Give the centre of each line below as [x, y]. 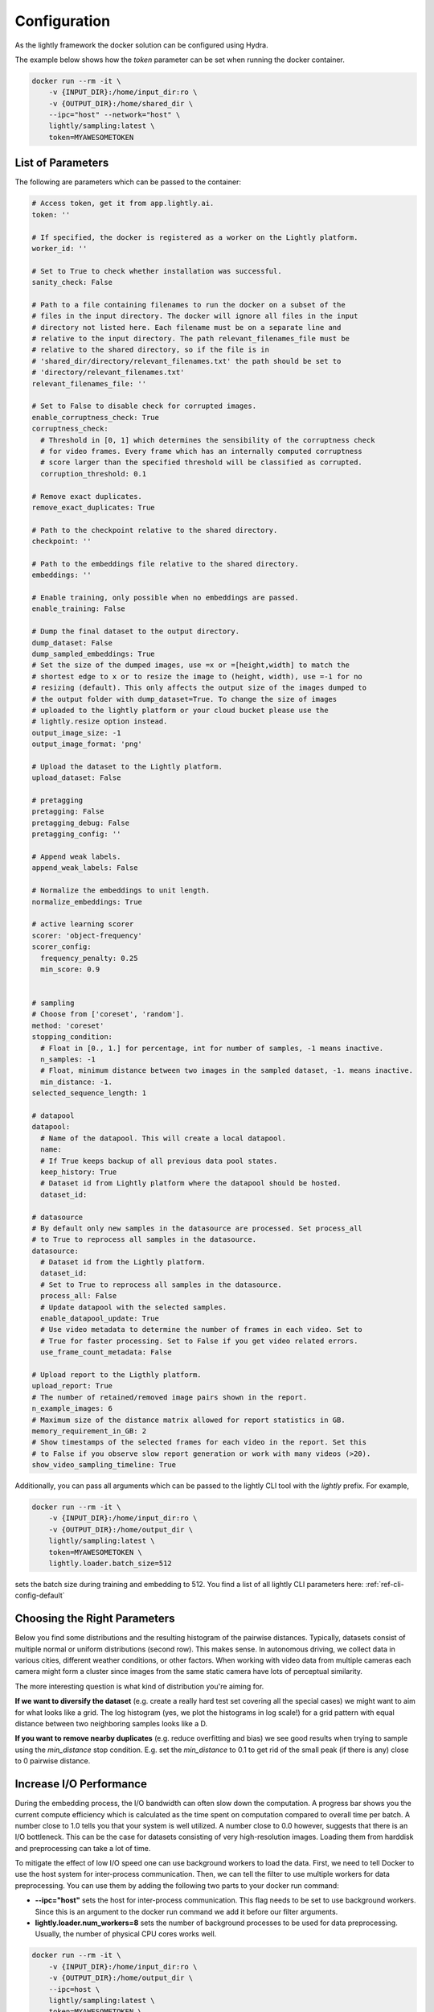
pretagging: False [68, 812]
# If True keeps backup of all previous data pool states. [159, 1161]
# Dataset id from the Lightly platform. [123, 1262]
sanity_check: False [72, 282]
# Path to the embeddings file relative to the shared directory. [165, 564]
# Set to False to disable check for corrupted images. [144, 406]
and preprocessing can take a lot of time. [83, 1848]
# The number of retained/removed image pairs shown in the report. [170, 1397]
